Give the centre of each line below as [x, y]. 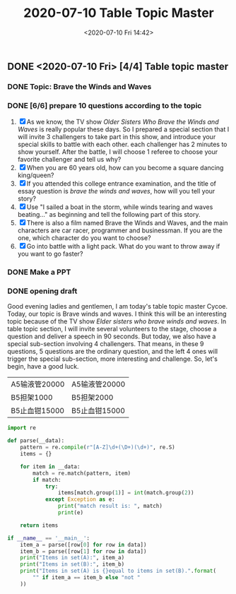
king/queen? [36, 175]
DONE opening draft [42, 291]
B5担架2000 [93, 398]
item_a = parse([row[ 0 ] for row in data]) [83, 545]
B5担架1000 [32, 398]
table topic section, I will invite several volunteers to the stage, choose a [112, 329]
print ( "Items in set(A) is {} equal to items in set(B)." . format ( [118, 571]
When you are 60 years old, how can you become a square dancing [125, 168]
